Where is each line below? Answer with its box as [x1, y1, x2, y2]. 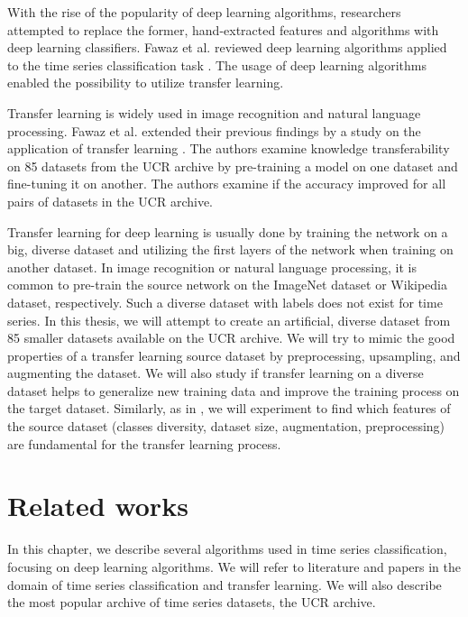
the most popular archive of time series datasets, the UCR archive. [7, 593, 376, 612]
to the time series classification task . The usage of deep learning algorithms [7, 55, 427, 74]
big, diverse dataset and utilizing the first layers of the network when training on [7, 240, 454, 259]
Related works [7, 487, 188, 524]
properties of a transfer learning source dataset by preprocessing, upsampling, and [7, 345, 461, 364]
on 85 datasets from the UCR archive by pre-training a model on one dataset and [7, 156, 458, 175]
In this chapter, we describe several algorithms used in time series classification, [7, 539, 447, 558]
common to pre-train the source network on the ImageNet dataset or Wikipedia [7, 275, 447, 294]
